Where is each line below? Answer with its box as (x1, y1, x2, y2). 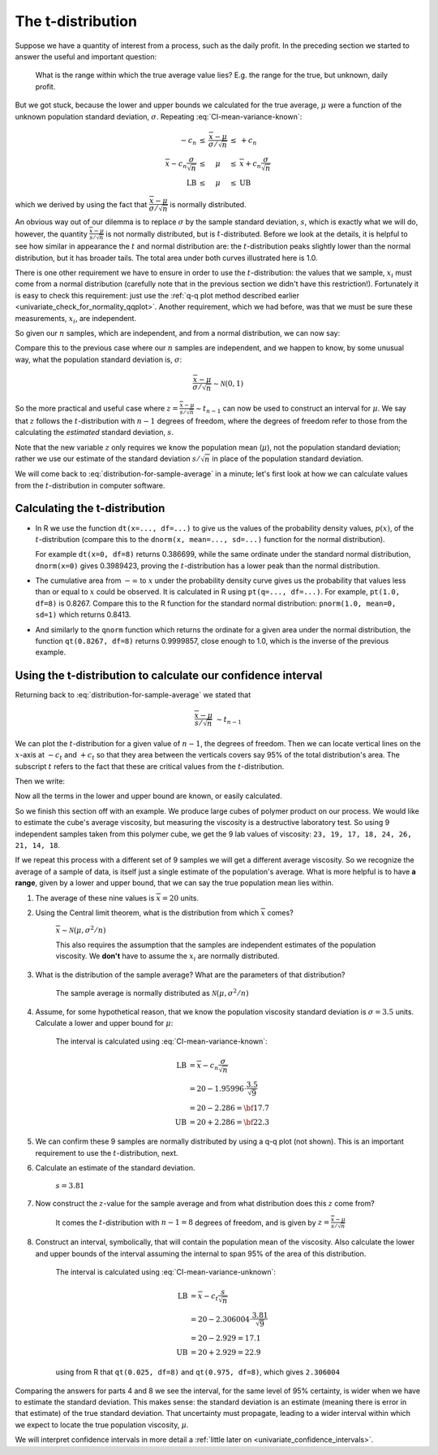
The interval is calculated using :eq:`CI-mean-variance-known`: (55, 1036, 268, 1046)
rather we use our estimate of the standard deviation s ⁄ (15, 454, 200, 463)
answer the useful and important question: (15, 51, 157, 61)
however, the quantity (15, 228, 88, 239)
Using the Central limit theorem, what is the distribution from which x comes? (35, 907, 294, 918)
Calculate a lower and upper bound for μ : (35, 1018, 174, 1027)
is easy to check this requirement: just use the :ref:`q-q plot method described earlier (15, 290, 300, 300)
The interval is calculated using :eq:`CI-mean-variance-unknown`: (55, 1267, 276, 1276)
